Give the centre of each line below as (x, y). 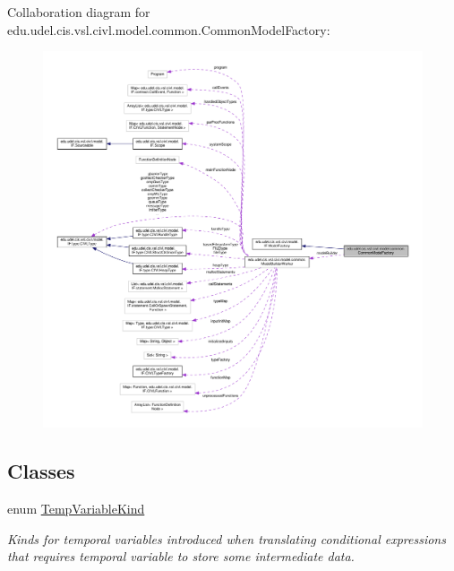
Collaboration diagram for (79, 12)
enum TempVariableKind (76, 509)
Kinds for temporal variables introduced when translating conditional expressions (227, 538)
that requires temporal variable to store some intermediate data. (181, 556)
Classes (41, 471)
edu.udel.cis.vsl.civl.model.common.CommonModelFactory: (169, 29)
